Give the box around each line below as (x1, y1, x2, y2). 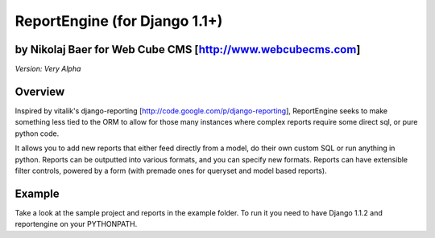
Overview (14, 84, 65, 98)
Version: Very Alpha (14, 64, 81, 74)
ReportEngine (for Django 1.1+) (14, 12, 223, 30)
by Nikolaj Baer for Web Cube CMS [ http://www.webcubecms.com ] (14, 43, 361, 56)
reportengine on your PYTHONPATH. (14, 220, 138, 229)
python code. (14, 129, 60, 138)
